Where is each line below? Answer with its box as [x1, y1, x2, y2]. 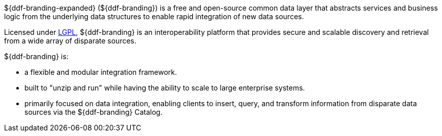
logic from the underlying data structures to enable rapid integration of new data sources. [4, 12, 304, 21]
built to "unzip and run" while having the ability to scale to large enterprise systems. [24, 83, 305, 92]
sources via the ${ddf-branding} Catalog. [24, 108, 163, 116]
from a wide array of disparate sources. [4, 36, 137, 45]
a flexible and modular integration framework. [24, 68, 177, 76]
